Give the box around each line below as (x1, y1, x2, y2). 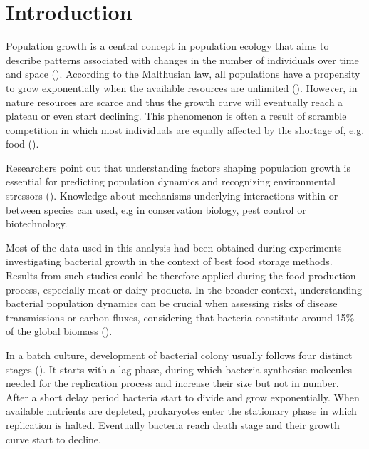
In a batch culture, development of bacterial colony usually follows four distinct (6, 348, 353, 362)
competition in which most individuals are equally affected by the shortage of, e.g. (6, 122, 365, 137)
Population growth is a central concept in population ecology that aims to (6, 38, 329, 53)
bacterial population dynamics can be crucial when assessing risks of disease (6, 296, 338, 311)
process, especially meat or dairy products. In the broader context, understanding (6, 282, 363, 296)
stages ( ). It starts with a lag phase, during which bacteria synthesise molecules (6, 361, 353, 376)
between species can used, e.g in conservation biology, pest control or (6, 202, 306, 217)
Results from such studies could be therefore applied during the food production (6, 268, 356, 283)
